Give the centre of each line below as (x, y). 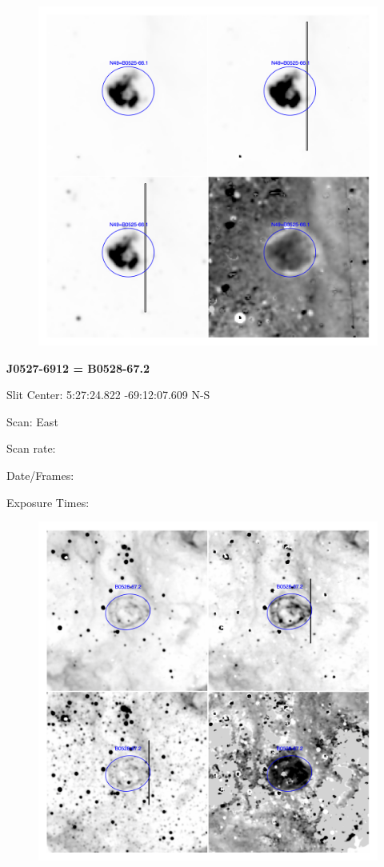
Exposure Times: (48, 502)
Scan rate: (31, 448)
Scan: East (32, 421)
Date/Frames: (40, 475)
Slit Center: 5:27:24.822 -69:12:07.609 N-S (108, 395)
